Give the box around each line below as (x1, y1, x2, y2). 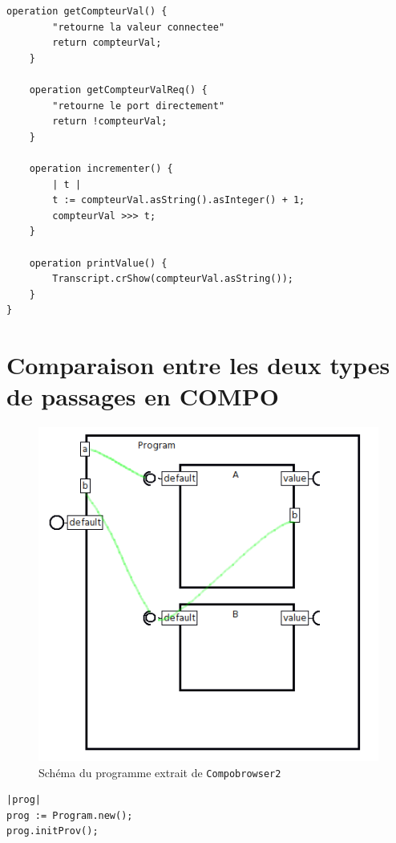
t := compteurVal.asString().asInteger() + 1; (52, 194, 305, 206)
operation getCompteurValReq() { (29, 83, 208, 96)
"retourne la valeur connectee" (52, 21, 225, 33)
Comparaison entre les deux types (6, 348, 390, 381)
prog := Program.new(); (6, 809, 133, 821)
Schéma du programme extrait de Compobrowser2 (38, 764, 281, 780)
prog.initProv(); (6, 825, 99, 837)
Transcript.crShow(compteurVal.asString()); (52, 273, 293, 285)
